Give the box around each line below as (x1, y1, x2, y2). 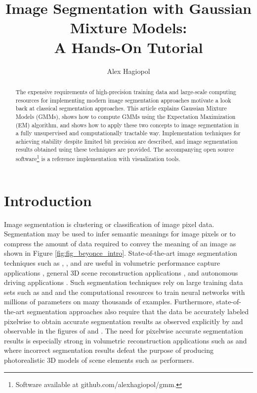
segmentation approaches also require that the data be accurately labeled (27, 306, 249, 317)
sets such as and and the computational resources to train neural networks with (4, 286, 245, 297)
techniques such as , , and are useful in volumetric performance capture (4, 258, 220, 268)
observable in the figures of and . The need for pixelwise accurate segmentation (4, 326, 243, 336)
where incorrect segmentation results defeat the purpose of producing (4, 345, 214, 355)
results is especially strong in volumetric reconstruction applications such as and (4, 335, 247, 345)
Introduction (4, 190, 92, 210)
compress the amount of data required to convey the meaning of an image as (4, 238, 236, 248)
